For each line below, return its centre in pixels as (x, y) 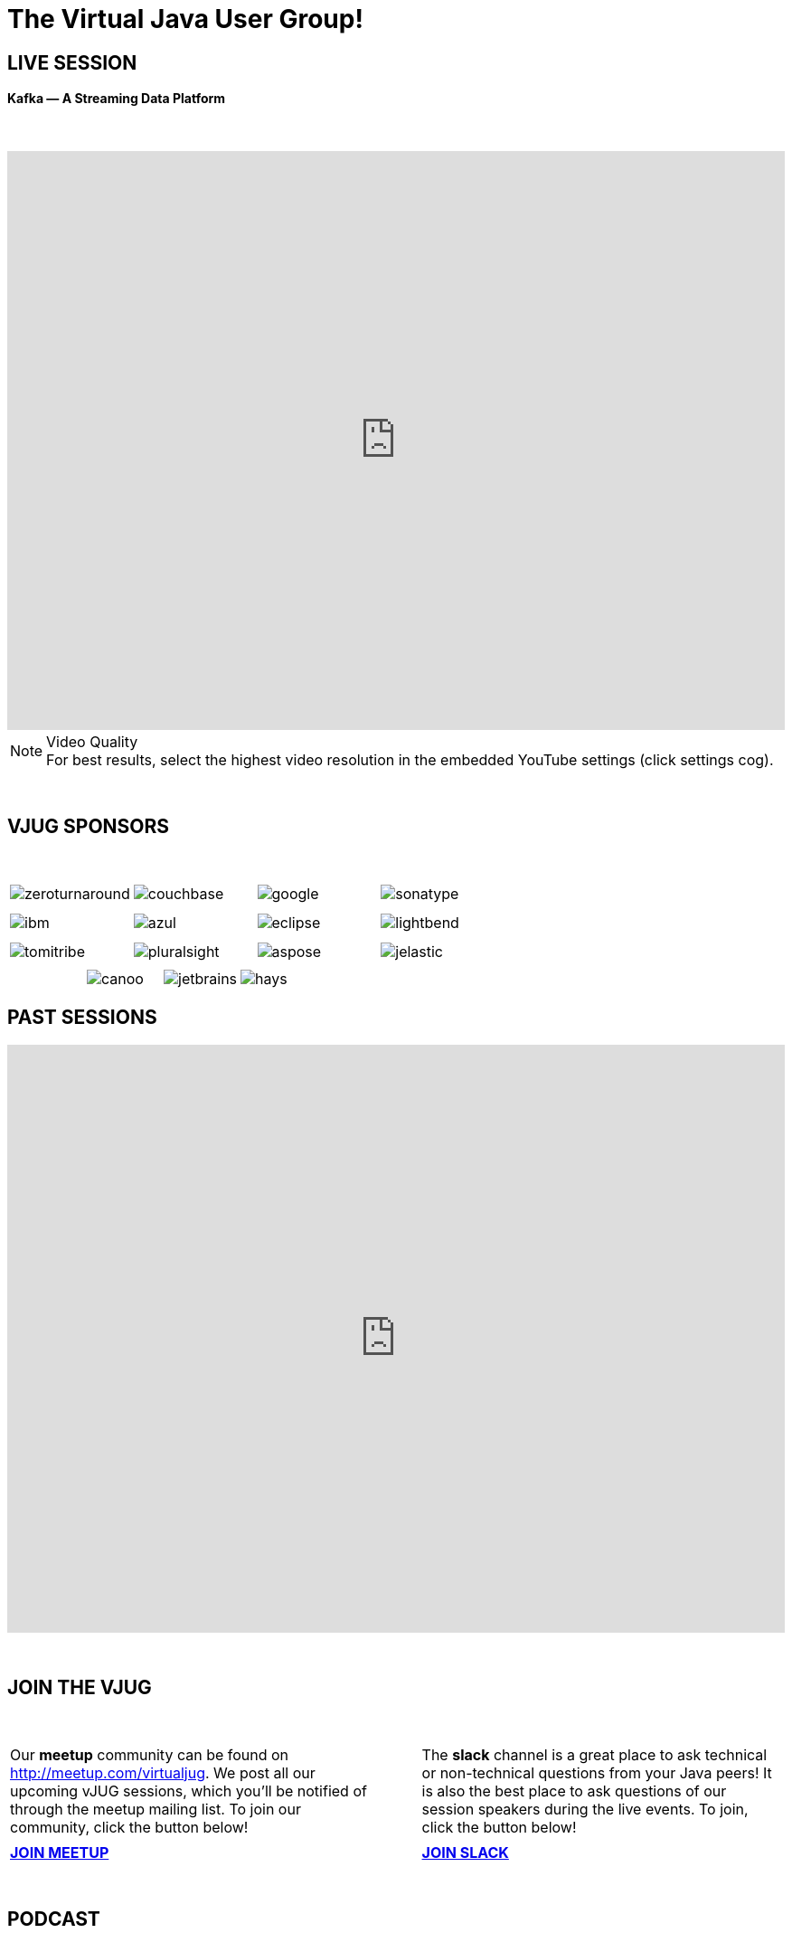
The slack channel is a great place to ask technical (594, 1754)
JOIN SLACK (465, 1852)
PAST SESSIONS (82, 1018)
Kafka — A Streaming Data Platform (117, 99)
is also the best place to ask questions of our (574, 1791)
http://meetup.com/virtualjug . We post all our (163, 1772)
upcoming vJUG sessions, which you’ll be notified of (189, 1791)
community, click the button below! (129, 1827)
